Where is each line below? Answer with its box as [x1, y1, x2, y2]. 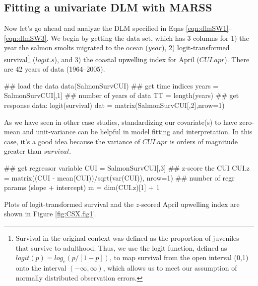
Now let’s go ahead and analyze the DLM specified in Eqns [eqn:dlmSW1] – [4, 23, 232, 33]
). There [224, 54, 250, 64]
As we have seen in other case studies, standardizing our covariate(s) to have [4, 116, 237, 127]
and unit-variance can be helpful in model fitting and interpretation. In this [22, 126, 253, 137]
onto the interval [15, 262, 66, 273]
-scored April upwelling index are [139, 198, 240, 209]
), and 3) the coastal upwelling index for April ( [54, 54, 199, 64]
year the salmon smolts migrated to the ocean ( [4, 42, 148, 53]
